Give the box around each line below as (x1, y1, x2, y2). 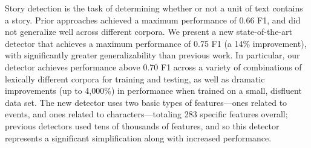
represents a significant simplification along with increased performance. (5, 131, 272, 144)
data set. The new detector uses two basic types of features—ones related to (5, 96, 287, 108)
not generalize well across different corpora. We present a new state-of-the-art (5, 25, 292, 38)
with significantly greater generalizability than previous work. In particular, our (5, 49, 300, 61)
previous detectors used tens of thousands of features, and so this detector (5, 119, 280, 132)
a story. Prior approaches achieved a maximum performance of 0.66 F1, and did (5, 13, 301, 26)
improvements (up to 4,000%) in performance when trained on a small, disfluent (5, 84, 302, 97)
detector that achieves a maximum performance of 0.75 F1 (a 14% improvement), (5, 37, 307, 49)
